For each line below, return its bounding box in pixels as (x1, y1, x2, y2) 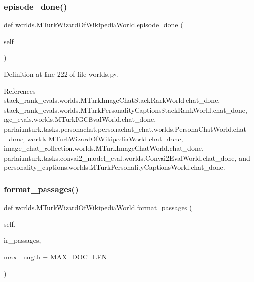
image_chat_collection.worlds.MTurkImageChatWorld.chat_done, (4, 143, 204, 153)
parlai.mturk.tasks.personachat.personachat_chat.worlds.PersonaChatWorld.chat (4, 123, 246, 134)
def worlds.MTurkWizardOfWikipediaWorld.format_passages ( (4, 202, 192, 212)
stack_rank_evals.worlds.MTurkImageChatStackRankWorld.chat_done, (4, 95, 220, 105)
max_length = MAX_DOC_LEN (4, 251, 107, 261)
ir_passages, (4, 235, 41, 245)
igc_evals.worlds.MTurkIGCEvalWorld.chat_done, (4, 114, 156, 124)
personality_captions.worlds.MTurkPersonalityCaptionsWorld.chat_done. (4, 162, 225, 172)
